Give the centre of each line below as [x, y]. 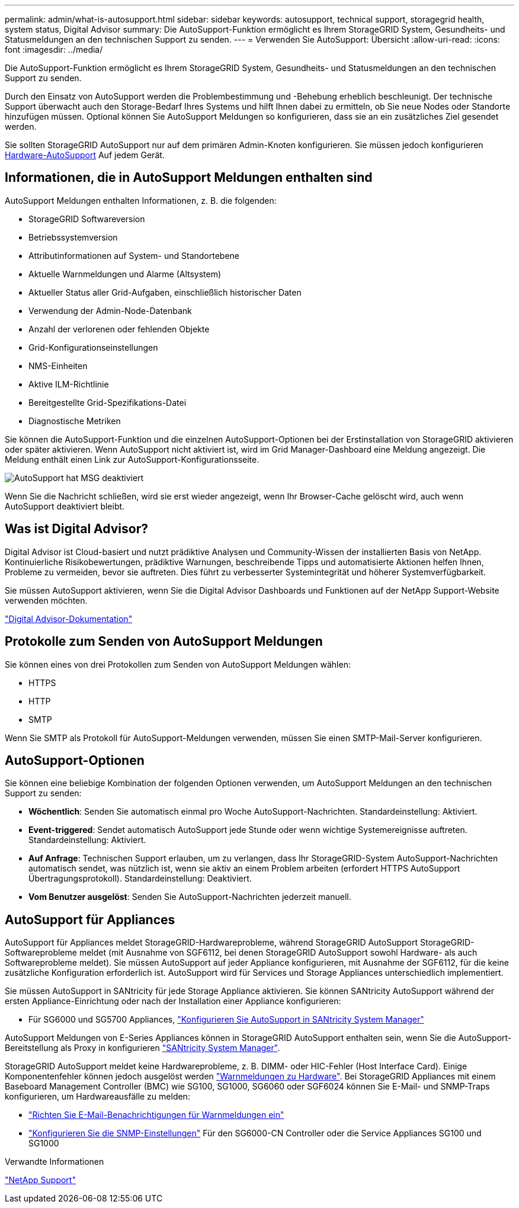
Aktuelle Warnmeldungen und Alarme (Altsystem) [125, 274]
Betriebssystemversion [73, 237]
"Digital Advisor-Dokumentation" [69, 619]
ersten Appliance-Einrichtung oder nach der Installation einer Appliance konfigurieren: [173, 1001]
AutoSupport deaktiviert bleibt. [65, 506]
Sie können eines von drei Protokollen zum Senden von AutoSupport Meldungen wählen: [178, 664]
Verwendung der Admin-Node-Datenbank [110, 310]
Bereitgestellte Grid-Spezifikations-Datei [108, 402]
